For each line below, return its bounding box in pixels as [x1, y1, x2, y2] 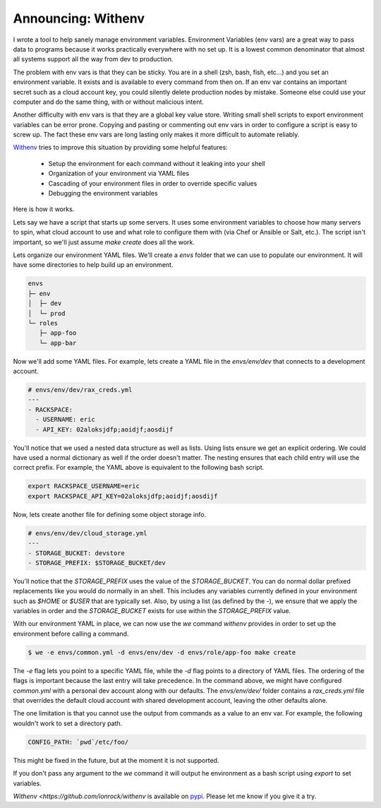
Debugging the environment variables [48, 189, 158, 198]
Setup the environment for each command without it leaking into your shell [48, 159, 265, 167]
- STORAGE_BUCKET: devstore [28, 549, 125, 557]
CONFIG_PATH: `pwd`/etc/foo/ [28, 738, 129, 746]
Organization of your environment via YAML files [48, 170, 190, 178]
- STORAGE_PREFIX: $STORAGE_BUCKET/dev [28, 559, 166, 566]
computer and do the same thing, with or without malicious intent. [13, 97, 205, 106]
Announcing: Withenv [13, 11, 145, 26]
